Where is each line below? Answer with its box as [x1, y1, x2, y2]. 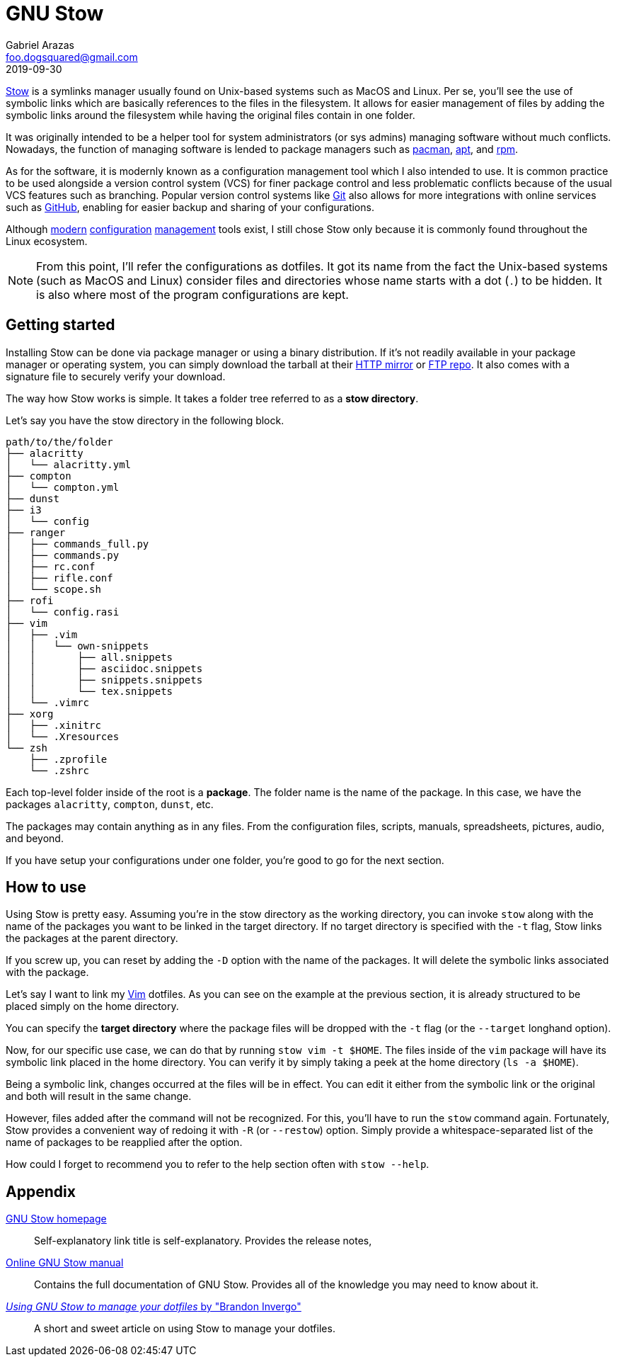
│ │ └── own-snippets [6, 640, 149, 652]
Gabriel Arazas [6, 38, 74, 51]
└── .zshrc [29, 764, 90, 776]
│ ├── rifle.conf [6, 572, 113, 584]
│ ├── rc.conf [6, 560, 96, 572]
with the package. [6, 966, 89, 979]
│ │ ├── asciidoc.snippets [6, 662, 203, 674]
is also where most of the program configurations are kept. [36, 287, 349, 302]
